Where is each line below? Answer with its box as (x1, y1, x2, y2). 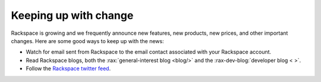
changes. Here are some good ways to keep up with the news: (11, 37, 164, 44)
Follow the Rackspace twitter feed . (26, 65, 111, 72)
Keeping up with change (11, 9, 134, 22)
